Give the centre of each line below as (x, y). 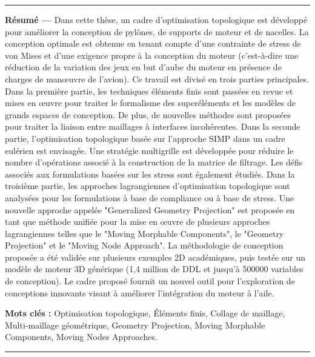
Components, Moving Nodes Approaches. (81, 337)
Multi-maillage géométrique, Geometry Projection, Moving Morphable (135, 325)
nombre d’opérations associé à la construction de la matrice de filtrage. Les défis (154, 162)
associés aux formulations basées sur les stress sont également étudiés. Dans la (150, 174)
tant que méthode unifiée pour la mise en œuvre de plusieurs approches (138, 222)
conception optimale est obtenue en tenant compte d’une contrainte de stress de (153, 43)
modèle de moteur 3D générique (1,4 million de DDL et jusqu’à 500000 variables (154, 269)
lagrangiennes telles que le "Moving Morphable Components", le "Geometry (144, 233)
